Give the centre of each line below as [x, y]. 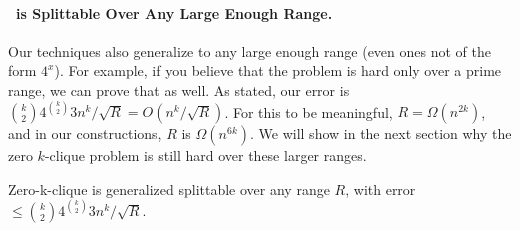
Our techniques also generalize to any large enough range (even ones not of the [249, 50]
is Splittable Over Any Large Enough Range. [174, 12]
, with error [380, 188]
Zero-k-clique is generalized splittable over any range [169, 188]
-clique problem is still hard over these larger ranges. [205, 155]
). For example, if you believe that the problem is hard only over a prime [278, 70]
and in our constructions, [85, 133]
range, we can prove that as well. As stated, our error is [179, 89]
